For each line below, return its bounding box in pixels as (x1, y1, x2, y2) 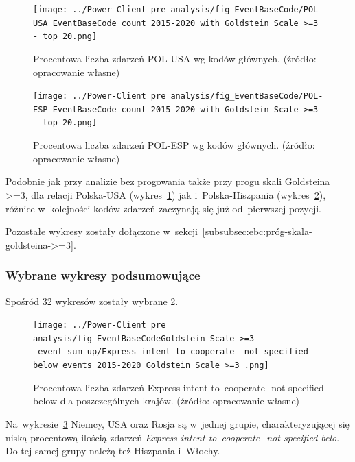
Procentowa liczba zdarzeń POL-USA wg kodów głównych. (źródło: (33, 51, 317, 65)
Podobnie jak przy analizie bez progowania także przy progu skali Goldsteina (5, 174, 330, 189)
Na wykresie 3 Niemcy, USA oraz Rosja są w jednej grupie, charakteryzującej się (5, 416, 350, 430)
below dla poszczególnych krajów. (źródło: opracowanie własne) (33, 393, 300, 408)
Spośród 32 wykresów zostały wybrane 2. (5, 293, 179, 308)
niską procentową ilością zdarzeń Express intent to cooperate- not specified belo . (5, 430, 340, 444)
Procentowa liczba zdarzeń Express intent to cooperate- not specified (33, 380, 324, 394)
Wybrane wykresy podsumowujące (5, 267, 201, 284)
